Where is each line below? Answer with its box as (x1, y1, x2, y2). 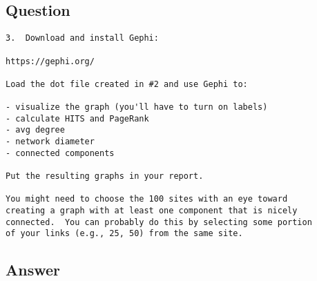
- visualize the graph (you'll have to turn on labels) (6, 102, 268, 113)
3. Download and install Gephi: (6, 33, 159, 43)
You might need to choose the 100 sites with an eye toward (6, 194, 288, 204)
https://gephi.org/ (6, 56, 95, 66)
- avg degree (6, 125, 65, 135)
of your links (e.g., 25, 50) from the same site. (6, 229, 243, 239)
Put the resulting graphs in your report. (6, 171, 204, 182)
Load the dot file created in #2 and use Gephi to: (6, 79, 248, 89)
